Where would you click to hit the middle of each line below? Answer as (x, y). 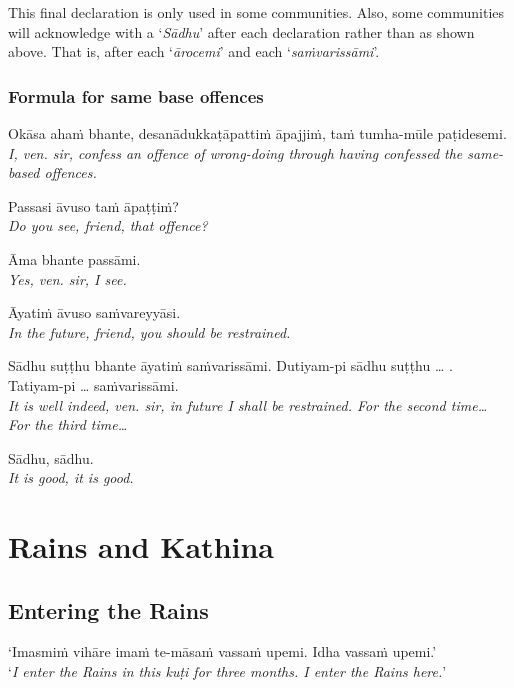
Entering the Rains (108, 609)
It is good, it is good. (71, 477)
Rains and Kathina (141, 546)
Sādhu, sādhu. (51, 457)
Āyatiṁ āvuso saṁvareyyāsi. (94, 312)
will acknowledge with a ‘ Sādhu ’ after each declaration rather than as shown (241, 31)
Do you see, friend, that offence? (108, 225)
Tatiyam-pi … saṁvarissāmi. (93, 384)
